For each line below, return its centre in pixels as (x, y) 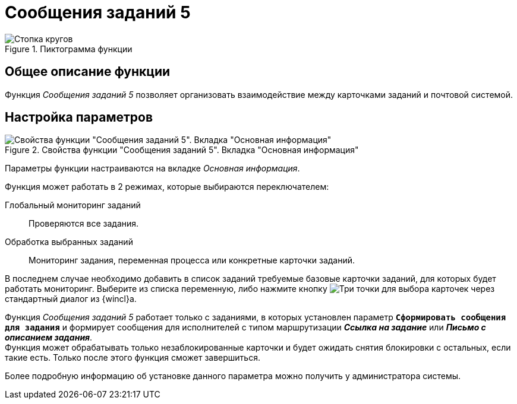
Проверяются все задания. (84, 224)
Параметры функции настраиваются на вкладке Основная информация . (152, 168)
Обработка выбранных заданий (69, 242)
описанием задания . (49, 338)
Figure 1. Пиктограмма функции (69, 49)
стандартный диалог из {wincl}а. (71, 299)
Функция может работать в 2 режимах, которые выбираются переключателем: (167, 187)
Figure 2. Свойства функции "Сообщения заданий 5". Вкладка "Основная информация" (182, 150)
